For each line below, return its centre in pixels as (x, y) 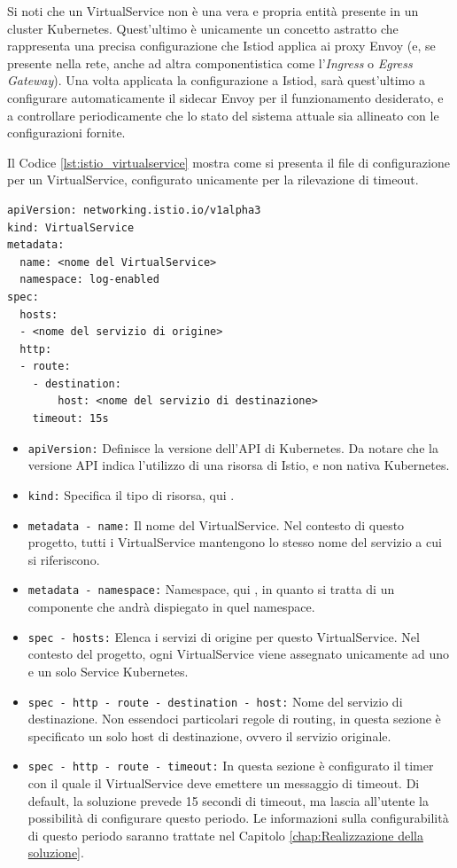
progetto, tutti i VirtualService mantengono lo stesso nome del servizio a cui (235, 542)
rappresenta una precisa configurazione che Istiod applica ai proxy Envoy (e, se (221, 46)
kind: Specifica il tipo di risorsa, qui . (131, 494)
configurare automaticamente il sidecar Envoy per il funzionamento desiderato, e (225, 97)
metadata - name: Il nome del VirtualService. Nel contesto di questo (216, 524)
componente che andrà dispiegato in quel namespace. (171, 607)
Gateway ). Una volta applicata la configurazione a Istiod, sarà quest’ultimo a (216, 80)
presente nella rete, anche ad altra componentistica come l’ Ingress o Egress (210, 63)
